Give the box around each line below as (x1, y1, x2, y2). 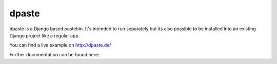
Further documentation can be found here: (9, 51, 100, 57)
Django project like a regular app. (9, 32, 80, 38)
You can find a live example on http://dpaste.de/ (9, 42, 111, 48)
